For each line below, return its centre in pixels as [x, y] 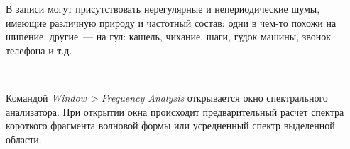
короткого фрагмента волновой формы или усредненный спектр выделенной [170, 125]
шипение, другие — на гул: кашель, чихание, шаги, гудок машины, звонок [169, 36]
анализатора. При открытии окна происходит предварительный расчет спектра [175, 111]
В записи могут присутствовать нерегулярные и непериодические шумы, [163, 8]
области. [24, 139]
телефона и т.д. [39, 50]
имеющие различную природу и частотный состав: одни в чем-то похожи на [171, 22]
